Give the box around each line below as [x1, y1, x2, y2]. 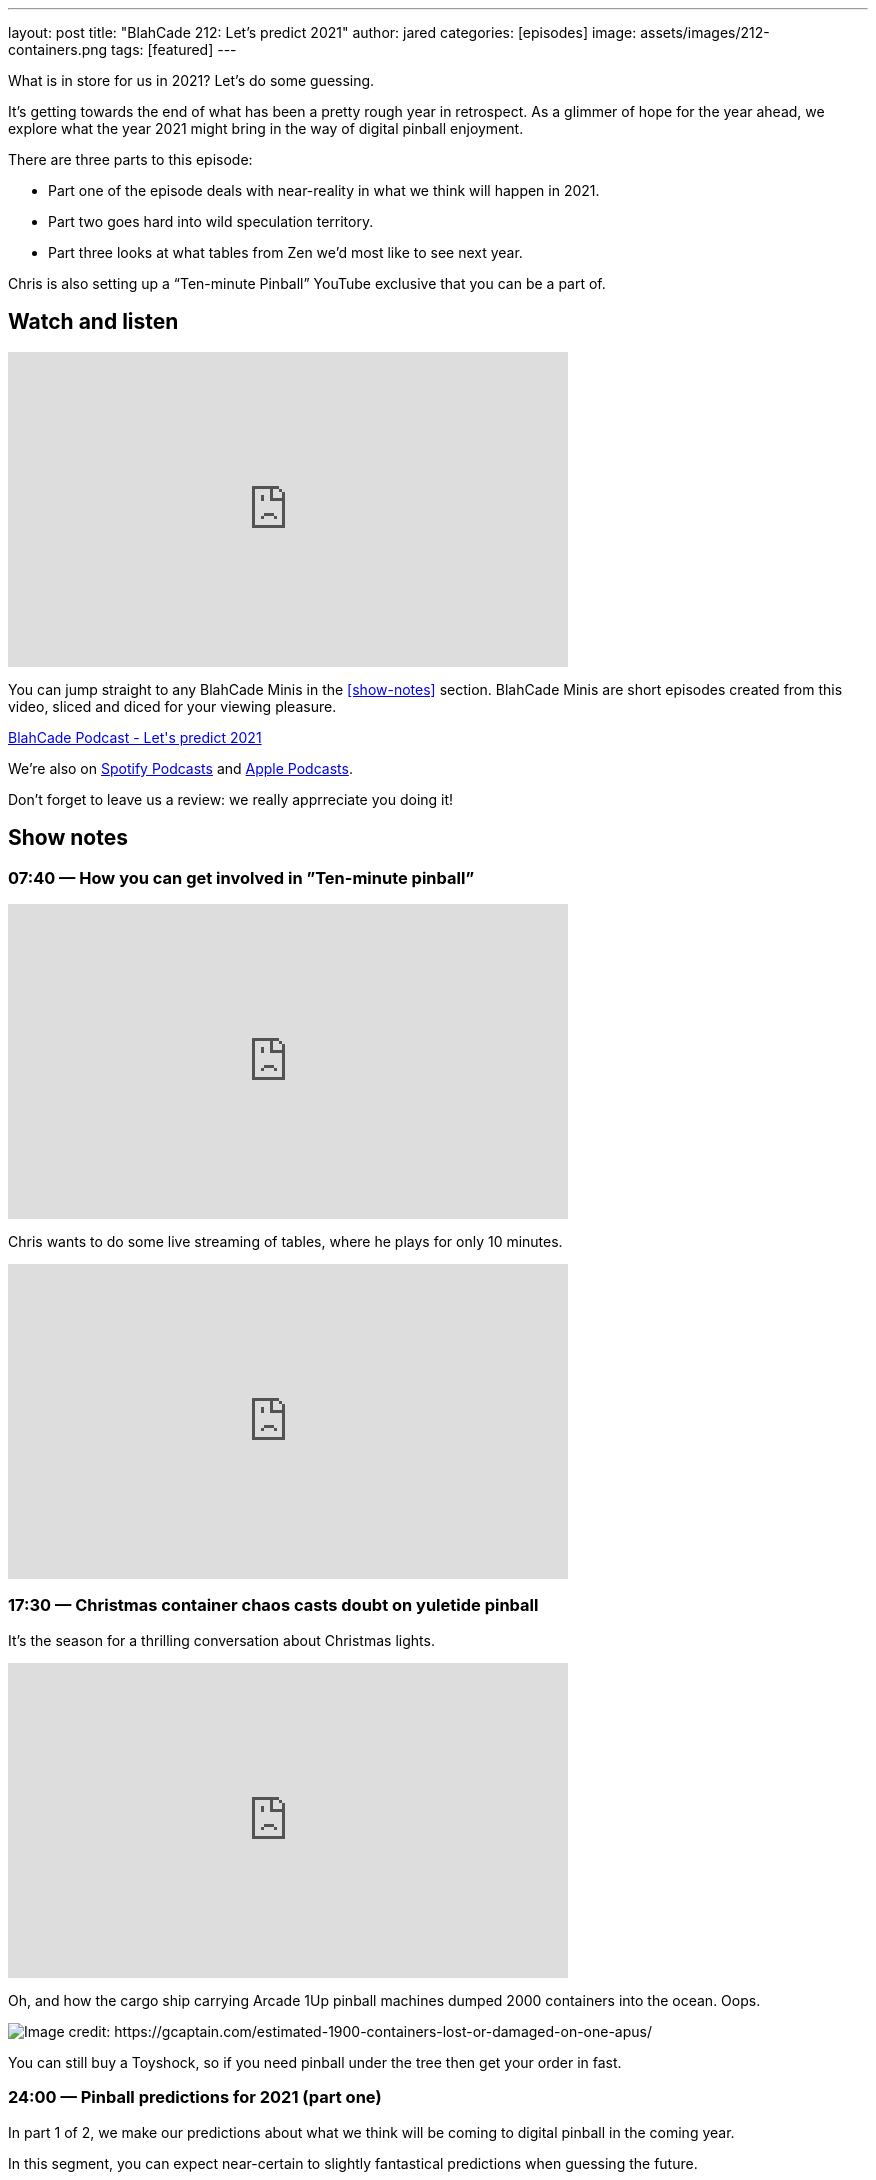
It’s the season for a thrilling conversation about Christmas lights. [8, 1631, 435, 1649]
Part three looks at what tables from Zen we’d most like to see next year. [48, 244, 523, 261]
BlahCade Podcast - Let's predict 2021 [8, 728, 262, 746]
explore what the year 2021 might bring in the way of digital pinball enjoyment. [8, 120, 524, 137]
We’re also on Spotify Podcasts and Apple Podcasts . [8, 759, 353, 777]
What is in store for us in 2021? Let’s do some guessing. [8, 72, 375, 89]
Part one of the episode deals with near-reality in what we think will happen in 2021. [48, 182, 600, 199]
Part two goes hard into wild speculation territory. [48, 213, 374, 230]
